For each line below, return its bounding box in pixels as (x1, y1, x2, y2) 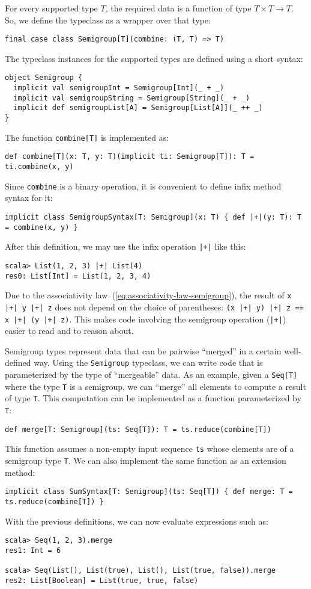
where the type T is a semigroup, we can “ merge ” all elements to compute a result (5, 380, 306, 392)
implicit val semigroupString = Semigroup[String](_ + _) (13, 93, 250, 102)
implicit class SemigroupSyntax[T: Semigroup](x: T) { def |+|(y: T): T (5, 212, 301, 221)
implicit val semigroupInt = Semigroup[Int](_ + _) (13, 84, 225, 93)
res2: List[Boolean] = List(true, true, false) (5, 576, 199, 585)
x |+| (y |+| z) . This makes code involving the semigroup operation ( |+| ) (5, 312, 286, 325)
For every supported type (5, 2, 98, 14)
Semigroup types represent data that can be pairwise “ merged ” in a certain (5, 344, 282, 357)
